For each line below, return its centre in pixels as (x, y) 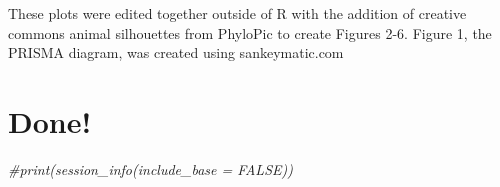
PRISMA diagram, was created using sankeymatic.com (176, 52)
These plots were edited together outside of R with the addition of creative (237, 13)
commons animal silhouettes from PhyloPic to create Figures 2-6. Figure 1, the (250, 32)
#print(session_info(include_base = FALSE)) (150, 168)
